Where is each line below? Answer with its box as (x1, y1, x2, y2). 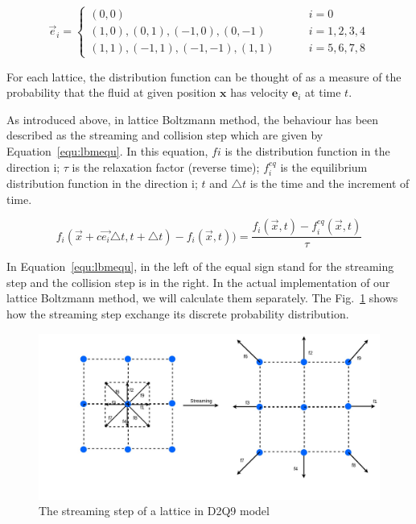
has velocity (230, 84, 289, 101)
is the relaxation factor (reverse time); (72, 158, 260, 175)
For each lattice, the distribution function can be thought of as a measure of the (6, 68, 402, 85)
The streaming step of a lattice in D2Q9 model (39, 502, 270, 519)
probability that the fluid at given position (6, 84, 216, 101)
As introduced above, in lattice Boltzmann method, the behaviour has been (6, 110, 379, 127)
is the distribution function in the (224, 142, 390, 159)
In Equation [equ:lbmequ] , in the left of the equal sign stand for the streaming (6, 258, 394, 275)
